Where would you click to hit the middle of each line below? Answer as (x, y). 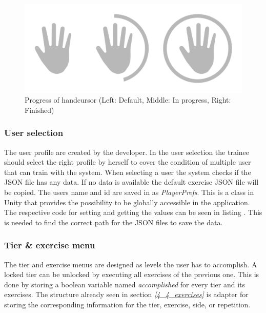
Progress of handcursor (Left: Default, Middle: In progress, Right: (128, 100)
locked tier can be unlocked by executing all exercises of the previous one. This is (132, 274)
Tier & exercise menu (50, 245)
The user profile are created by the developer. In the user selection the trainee (127, 152)
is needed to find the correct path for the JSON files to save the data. (114, 222)
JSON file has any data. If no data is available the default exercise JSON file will (131, 182)
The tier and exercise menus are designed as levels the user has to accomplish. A (131, 264)
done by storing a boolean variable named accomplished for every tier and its (125, 284)
